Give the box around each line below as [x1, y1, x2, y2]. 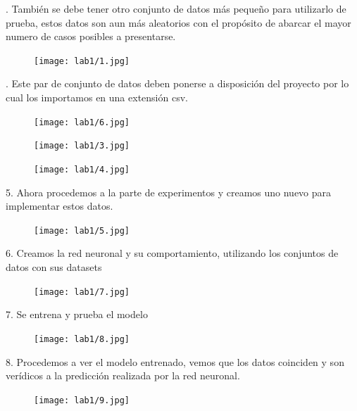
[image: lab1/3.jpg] [34, 141, 130, 151]
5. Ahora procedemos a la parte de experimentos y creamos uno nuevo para [6, 184, 332, 199]
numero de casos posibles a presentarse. [6, 29, 176, 44]
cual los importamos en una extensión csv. [6, 90, 188, 105]
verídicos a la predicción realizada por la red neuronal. [6, 368, 240, 383]
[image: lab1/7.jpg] [34, 286, 130, 297]
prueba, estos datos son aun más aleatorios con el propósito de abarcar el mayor [6, 15, 351, 30]
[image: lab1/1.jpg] [34, 56, 130, 66]
